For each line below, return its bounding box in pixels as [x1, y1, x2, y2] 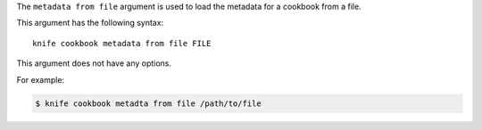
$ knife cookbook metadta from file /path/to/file [35, 98, 262, 109]
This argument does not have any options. [16, 58, 172, 69]
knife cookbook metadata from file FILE [32, 38, 212, 48]
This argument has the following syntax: [16, 18, 164, 28]
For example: [16, 74, 65, 85]
